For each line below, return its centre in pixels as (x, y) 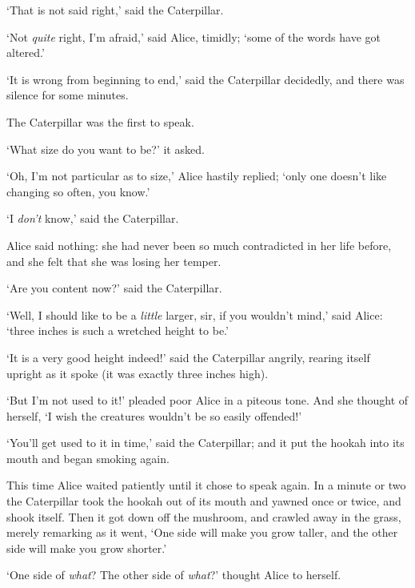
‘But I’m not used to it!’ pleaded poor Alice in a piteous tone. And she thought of (207, 400)
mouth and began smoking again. (88, 458)
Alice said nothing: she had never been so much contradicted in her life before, (199, 245)
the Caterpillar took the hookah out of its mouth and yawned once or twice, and (204, 501)
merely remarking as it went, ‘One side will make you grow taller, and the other (202, 532)
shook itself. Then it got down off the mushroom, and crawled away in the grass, (204, 516)
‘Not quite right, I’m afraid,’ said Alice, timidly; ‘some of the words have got (194, 36)
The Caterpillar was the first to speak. (100, 121)
